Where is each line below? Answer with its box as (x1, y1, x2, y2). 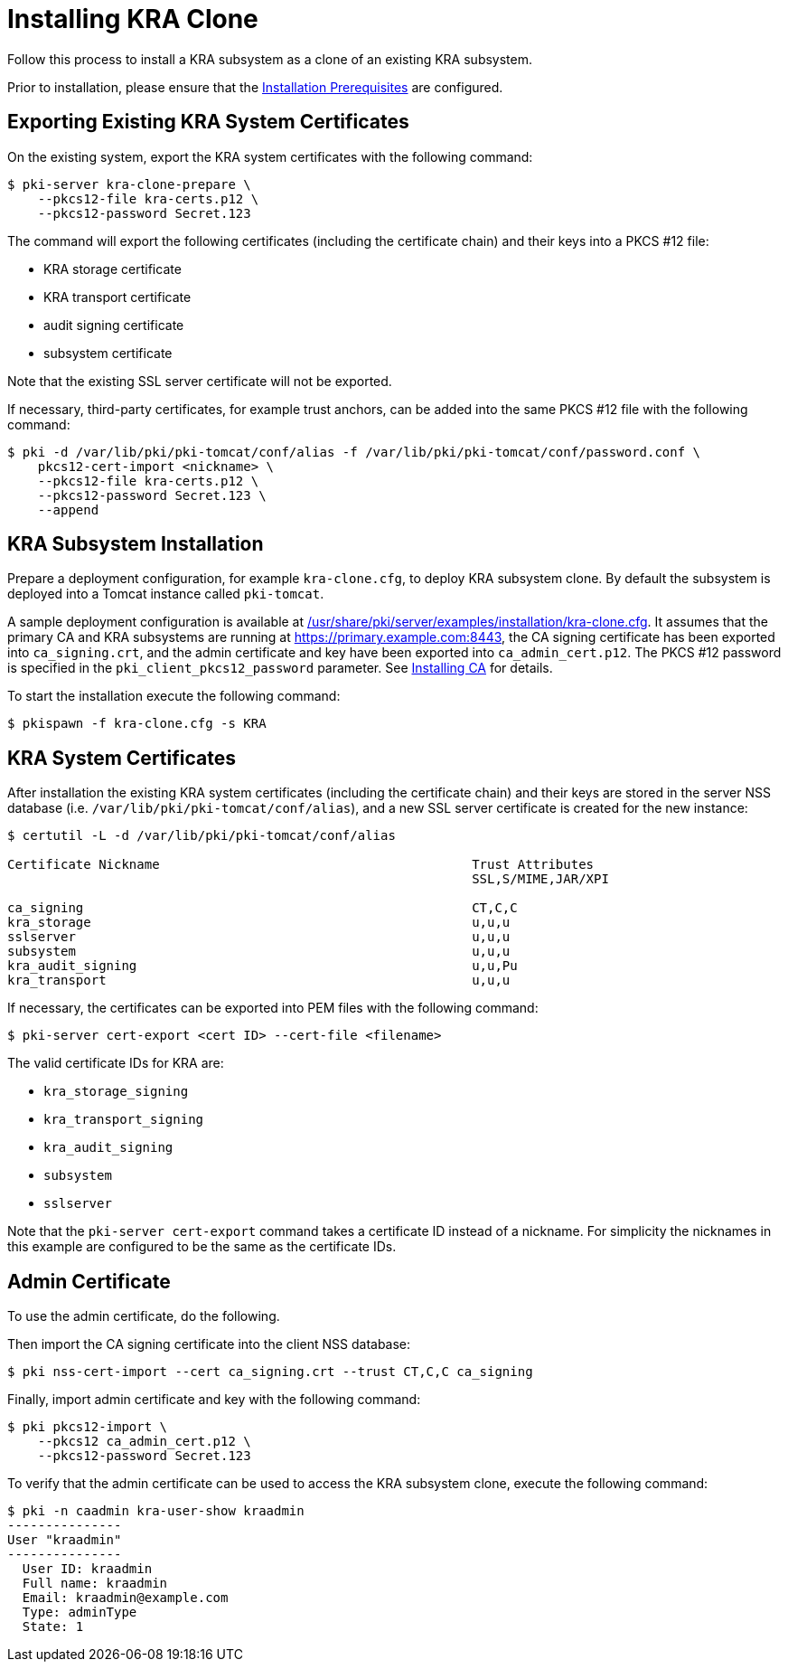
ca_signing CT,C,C (7, 901, 518, 916)
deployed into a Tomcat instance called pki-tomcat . (7, 586, 324, 602)
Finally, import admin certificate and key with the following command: (7, 1391, 421, 1408)
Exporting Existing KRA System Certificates (7, 110, 409, 134)
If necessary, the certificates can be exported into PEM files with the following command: (7, 1000, 539, 1016)
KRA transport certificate (43, 288, 192, 305)
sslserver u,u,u (7, 929, 511, 945)
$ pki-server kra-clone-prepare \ (7, 176, 251, 192)
